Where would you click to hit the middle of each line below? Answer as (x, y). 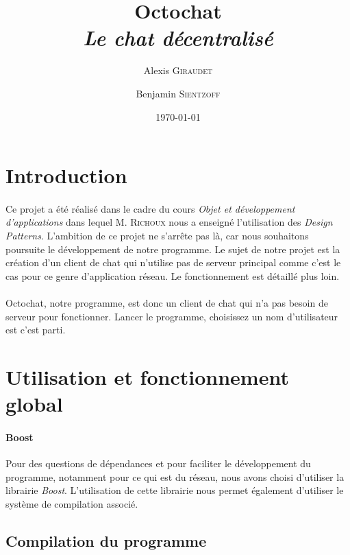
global (34, 404)
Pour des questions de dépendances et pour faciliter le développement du (158, 463)
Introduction (66, 175)
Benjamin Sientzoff (178, 93)
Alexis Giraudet (178, 70)
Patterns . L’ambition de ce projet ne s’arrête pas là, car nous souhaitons (157, 236)
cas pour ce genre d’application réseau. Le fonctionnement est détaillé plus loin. (173, 275)
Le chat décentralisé (178, 38)
